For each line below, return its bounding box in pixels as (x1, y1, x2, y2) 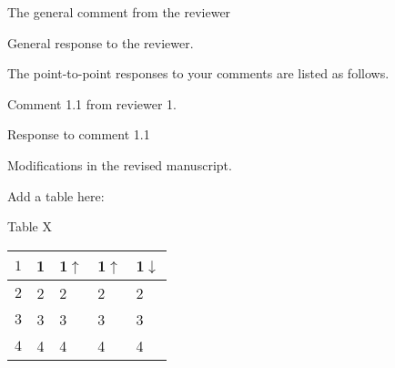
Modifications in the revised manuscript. (7, 155, 232, 174)
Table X (7, 217, 52, 236)
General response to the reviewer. (7, 33, 194, 52)
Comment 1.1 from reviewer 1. (7, 94, 177, 113)
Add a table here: (7, 186, 105, 205)
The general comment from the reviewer (7, 3, 231, 21)
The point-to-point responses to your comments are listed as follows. (7, 64, 390, 83)
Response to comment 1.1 (7, 125, 150, 144)
